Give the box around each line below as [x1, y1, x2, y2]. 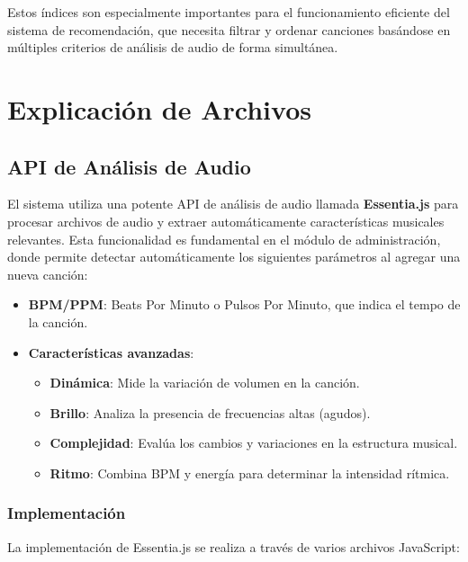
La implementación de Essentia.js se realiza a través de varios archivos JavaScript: [7, 537, 460, 556]
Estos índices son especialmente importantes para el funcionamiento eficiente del [7, 3, 450, 21]
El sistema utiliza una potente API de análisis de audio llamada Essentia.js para [7, 194, 459, 213]
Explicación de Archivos [7, 90, 311, 127]
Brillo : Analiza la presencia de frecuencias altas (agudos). [49, 403, 371, 422]
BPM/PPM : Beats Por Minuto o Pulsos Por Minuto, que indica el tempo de [28, 295, 461, 314]
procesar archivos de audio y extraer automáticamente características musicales [7, 211, 445, 230]
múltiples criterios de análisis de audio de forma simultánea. [7, 38, 338, 57]
